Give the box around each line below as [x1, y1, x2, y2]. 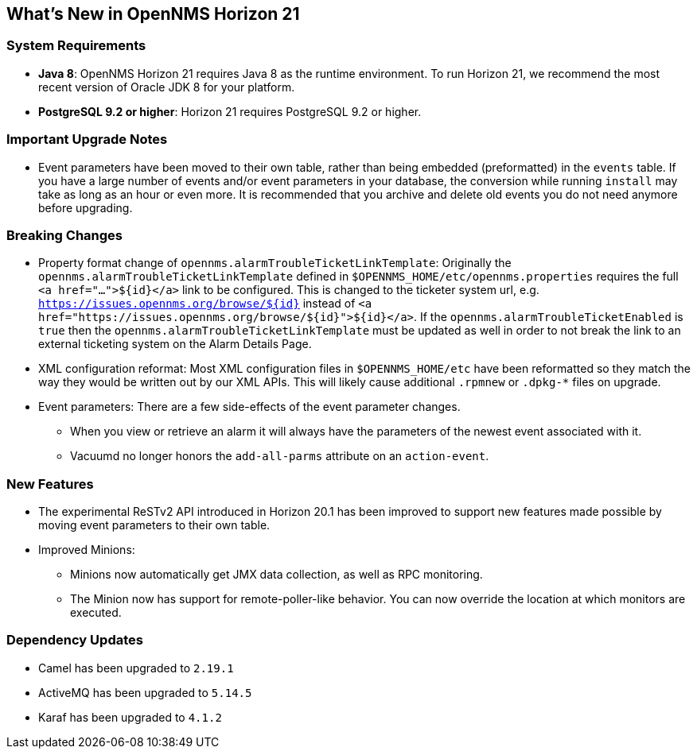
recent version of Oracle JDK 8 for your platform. [38, 79, 295, 94]
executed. [70, 606, 122, 620]
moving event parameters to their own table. [38, 518, 271, 532]
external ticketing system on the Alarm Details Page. [38, 337, 312, 351]
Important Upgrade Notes [6, 131, 168, 148]
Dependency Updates [6, 632, 143, 649]
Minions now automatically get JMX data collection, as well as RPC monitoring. [70, 567, 483, 582]
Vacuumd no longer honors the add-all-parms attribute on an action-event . [70, 449, 489, 463]
